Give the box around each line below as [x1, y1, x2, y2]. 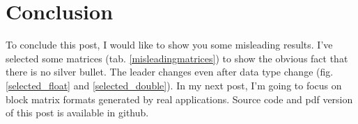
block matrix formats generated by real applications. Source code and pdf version [6, 91, 353, 106]
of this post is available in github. [6, 105, 149, 120]
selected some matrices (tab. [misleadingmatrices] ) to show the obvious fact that [6, 51, 348, 65]
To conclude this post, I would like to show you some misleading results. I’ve [6, 37, 333, 52]
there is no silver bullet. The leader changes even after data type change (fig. [6, 64, 334, 79]
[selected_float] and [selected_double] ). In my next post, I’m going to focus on [6, 78, 342, 92]
